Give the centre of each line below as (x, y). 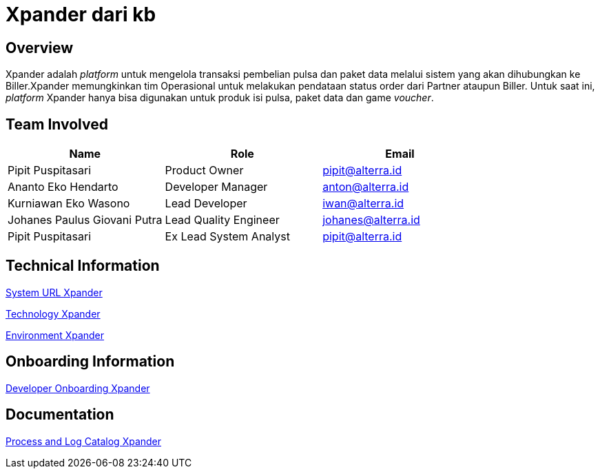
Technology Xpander (53, 313)
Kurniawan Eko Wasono (69, 204)
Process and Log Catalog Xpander (84, 441)
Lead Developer (206, 204)
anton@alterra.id (366, 187)
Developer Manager (216, 187)
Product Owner (204, 171)
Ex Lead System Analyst (227, 237)
